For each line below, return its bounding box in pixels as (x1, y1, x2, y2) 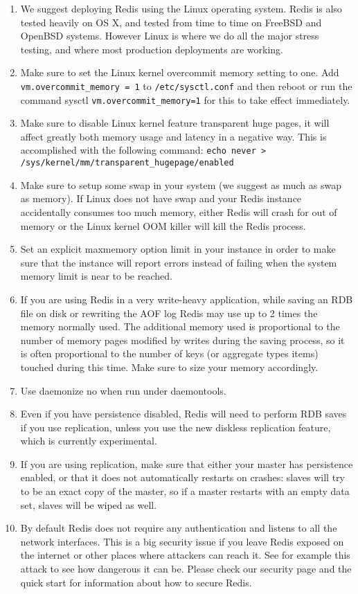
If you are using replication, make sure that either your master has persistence (20, 456, 353, 471)
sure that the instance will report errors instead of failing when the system (20, 255, 337, 269)
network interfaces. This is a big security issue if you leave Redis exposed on (20, 534, 344, 548)
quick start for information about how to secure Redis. (20, 575, 252, 589)
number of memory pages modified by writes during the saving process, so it (20, 332, 345, 347)
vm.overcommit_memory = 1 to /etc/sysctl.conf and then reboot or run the (20, 78, 352, 93)
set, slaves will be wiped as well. (20, 497, 157, 512)
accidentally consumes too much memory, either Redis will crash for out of (20, 204, 337, 219)
